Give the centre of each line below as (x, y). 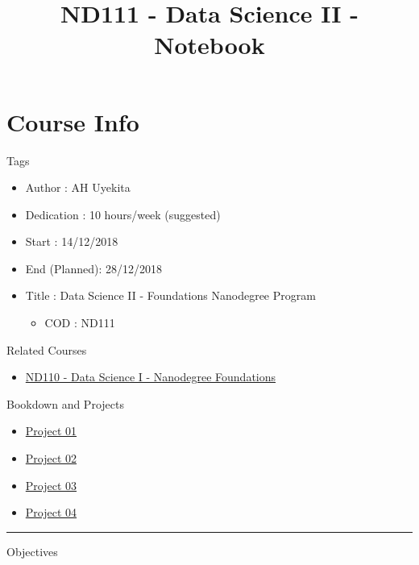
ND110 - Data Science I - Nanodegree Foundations (151, 377)
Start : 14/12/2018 (72, 241)
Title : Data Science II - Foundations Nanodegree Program (170, 295)
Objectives (32, 551)
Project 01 (51, 431)
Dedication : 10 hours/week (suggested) (123, 214)
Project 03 (51, 485)
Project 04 (51, 512)
